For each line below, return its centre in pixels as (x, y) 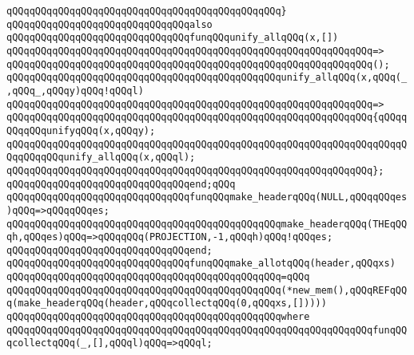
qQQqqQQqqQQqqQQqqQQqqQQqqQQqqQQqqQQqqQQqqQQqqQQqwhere (158, 317)
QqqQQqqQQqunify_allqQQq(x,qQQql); (101, 158)
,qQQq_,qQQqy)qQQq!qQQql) (75, 91)
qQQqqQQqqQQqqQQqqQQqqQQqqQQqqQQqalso (109, 24)
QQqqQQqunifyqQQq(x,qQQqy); (81, 130)
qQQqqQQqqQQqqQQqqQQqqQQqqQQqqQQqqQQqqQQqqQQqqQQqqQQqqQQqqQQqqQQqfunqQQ (207, 330)
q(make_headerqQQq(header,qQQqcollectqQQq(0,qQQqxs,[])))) (167, 304)
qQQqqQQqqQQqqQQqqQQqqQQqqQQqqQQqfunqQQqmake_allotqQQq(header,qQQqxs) (201, 264)
